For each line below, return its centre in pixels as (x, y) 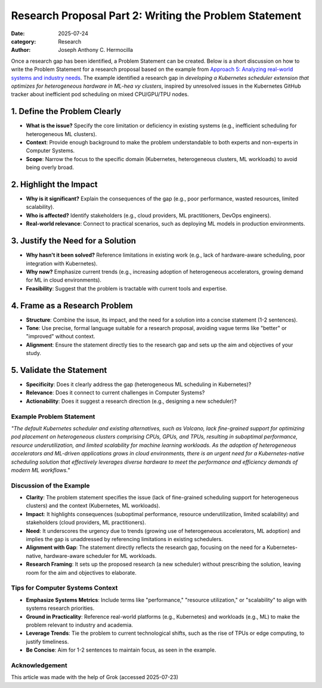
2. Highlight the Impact (54, 184)
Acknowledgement (39, 665)
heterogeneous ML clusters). (61, 134)
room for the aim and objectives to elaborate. (81, 572)
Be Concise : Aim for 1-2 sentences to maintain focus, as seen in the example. (121, 650)
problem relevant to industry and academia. (80, 625)
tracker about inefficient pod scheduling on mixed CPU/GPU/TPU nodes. (100, 94)
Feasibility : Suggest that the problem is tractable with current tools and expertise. (127, 288)
